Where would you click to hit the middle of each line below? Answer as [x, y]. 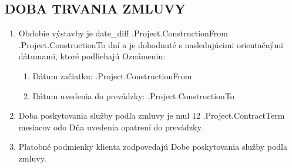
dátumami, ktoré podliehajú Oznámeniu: [92, 56]
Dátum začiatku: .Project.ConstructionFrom [112, 75]
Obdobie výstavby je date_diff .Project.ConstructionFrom [123, 33]
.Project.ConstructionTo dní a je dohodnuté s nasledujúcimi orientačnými [151, 44]
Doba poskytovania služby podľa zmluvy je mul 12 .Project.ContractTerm [152, 115]
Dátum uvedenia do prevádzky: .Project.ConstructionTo [133, 95]
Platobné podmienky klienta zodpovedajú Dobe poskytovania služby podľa [153, 147]
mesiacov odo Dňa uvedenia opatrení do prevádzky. [111, 127]
